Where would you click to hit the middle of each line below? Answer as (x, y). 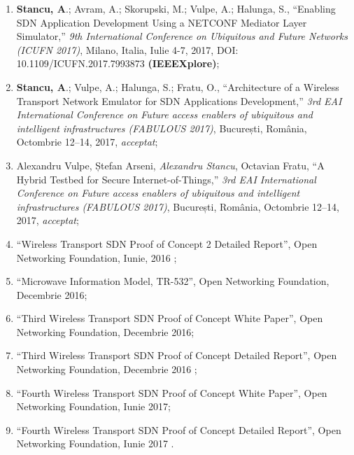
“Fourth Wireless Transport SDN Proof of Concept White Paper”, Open (172, 392)
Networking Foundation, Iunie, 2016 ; (97, 257)
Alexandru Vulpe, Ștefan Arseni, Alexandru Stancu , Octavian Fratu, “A (170, 165)
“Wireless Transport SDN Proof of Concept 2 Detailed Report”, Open (167, 243)
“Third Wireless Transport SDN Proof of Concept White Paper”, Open (170, 318)
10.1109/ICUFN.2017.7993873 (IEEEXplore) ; (118, 63)
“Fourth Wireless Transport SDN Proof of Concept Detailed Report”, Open (179, 429)
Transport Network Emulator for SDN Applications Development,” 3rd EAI (179, 100)
